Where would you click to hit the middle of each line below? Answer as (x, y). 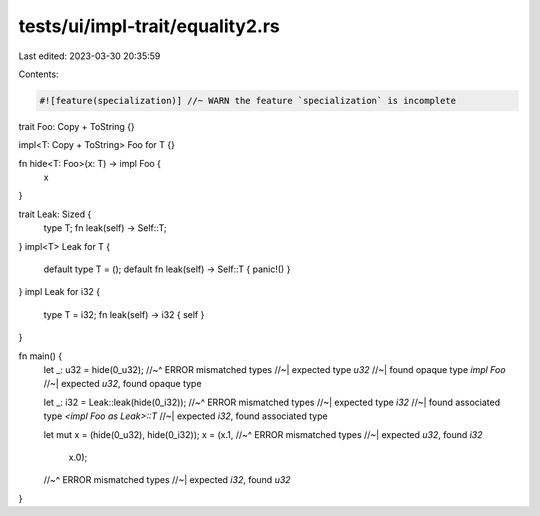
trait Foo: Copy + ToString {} (76, 126)
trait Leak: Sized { (55, 214)
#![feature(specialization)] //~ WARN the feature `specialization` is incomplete (248, 100)
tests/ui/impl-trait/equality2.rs (149, 26)
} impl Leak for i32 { (59, 292)
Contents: (38, 74)
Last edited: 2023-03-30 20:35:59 (89, 56)
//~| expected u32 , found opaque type (122, 384)
